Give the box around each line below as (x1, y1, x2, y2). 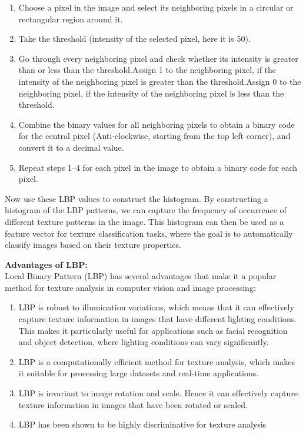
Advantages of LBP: (5, 258, 88, 270)
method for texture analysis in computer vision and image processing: (5, 281, 256, 293)
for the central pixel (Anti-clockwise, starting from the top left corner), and (18, 130, 291, 142)
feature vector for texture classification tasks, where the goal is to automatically (5, 227, 293, 239)
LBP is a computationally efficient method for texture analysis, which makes (18, 355, 295, 367)
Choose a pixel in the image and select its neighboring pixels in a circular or (18, 1, 294, 13)
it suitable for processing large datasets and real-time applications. (18, 367, 259, 379)
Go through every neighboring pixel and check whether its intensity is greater (18, 52, 298, 64)
